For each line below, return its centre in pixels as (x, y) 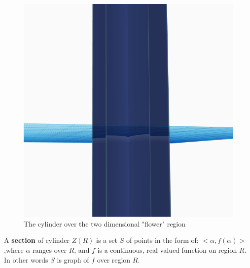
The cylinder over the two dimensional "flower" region (105, 223)
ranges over (50, 249)
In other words (26, 259)
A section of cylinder (37, 240)
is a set (107, 240)
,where (14, 249)
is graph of (73, 259)
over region (114, 259)
